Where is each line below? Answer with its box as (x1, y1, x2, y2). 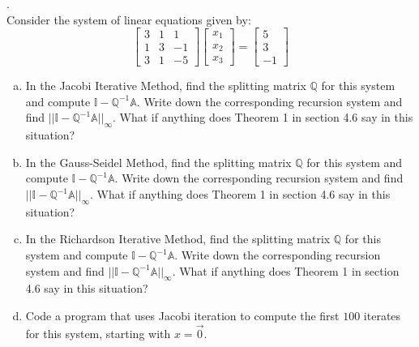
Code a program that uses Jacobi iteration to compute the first (25, 307, 340, 324)
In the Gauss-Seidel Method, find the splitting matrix (25, 153, 292, 170)
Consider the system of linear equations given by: (6, 11, 251, 28)
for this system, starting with (25, 324, 171, 341)
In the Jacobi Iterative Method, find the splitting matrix (25, 77, 306, 94)
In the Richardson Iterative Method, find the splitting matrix (25, 230, 331, 247)
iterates (363, 307, 401, 324)
